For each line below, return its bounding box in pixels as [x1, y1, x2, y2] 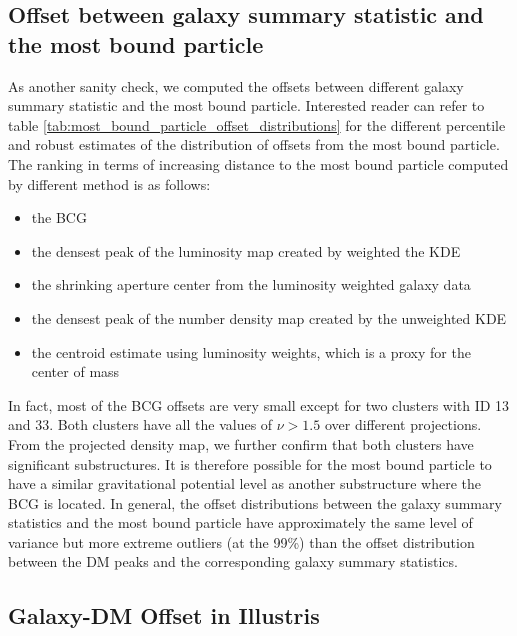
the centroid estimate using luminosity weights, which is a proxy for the [31, 341, 471, 362]
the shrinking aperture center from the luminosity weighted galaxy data [31, 274, 471, 295]
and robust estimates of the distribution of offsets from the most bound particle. [8, 134, 500, 155]
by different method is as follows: [8, 173, 211, 194]
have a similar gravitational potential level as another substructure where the [8, 473, 482, 494]
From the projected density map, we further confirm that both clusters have [8, 433, 474, 454]
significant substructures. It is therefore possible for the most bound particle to [8, 453, 492, 474]
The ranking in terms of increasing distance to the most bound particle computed [8, 153, 509, 174]
